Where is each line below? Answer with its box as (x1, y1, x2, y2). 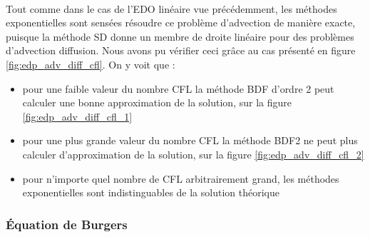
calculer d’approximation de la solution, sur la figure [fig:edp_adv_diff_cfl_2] (22, 146, 364, 161)
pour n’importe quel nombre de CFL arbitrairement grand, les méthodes (22, 171, 339, 186)
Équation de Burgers (6, 215, 128, 233)
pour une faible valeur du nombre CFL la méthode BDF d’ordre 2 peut (22, 81, 334, 96)
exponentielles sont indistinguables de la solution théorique (22, 185, 279, 200)
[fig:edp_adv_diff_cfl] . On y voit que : (6, 56, 175, 71)
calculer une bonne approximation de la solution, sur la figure (22, 95, 292, 110)
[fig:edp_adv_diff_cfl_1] (22, 109, 133, 123)
